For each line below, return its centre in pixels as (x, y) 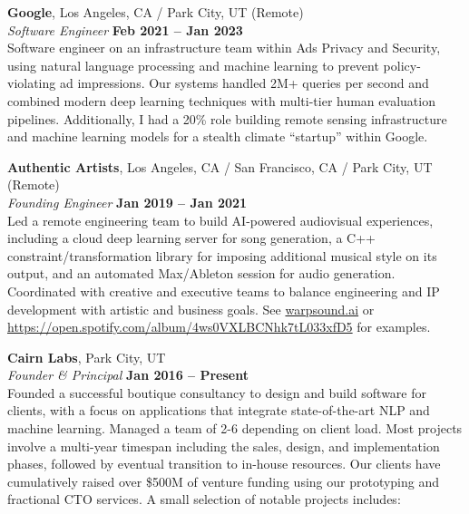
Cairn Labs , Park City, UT (87, 357)
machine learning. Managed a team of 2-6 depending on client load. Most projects (235, 428)
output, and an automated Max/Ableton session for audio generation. (201, 273)
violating (32, 83)
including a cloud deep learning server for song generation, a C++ (191, 238)
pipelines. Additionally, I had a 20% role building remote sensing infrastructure (227, 118)
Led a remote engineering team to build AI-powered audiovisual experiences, (220, 220)
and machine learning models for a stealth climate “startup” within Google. (218, 136)
